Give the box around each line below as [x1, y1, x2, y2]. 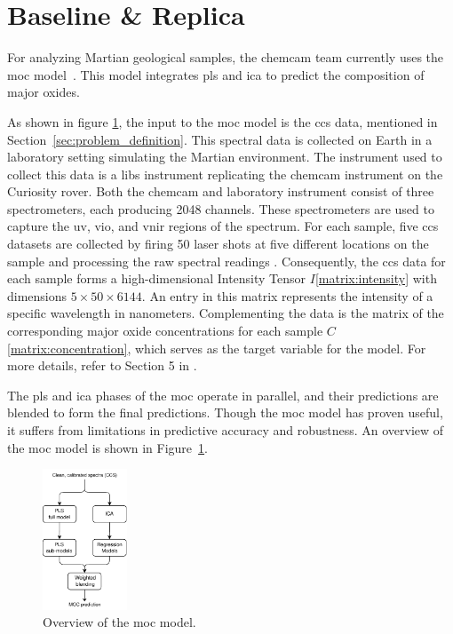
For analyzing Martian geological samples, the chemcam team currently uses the [7, 48, 444, 67]
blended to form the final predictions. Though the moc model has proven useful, [7, 403, 443, 422]
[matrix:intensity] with [314, 269, 437, 288]
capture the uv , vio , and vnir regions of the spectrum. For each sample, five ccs [7, 217, 439, 235]
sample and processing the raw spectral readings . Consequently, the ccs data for [7, 251, 446, 270]
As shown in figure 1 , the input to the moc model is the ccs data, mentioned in [7, 112, 438, 131]
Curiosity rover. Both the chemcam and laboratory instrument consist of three [7, 182, 434, 201]
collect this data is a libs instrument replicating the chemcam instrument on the [7, 164, 443, 183]
